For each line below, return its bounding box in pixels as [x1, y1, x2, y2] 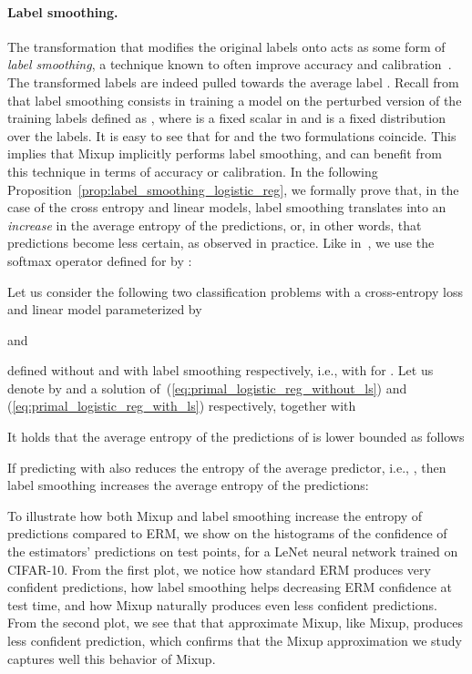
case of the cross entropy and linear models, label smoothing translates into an [7, 198, 446, 217]
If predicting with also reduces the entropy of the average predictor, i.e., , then [7, 457, 446, 476]
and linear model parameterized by [7, 300, 202, 319]
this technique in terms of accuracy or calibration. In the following [7, 161, 378, 180]
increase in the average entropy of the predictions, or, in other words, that [7, 215, 422, 234]
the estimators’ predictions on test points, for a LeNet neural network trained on [7, 542, 458, 561]
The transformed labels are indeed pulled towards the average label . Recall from [7, 72, 459, 91]
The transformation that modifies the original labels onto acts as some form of [7, 36, 446, 56]
